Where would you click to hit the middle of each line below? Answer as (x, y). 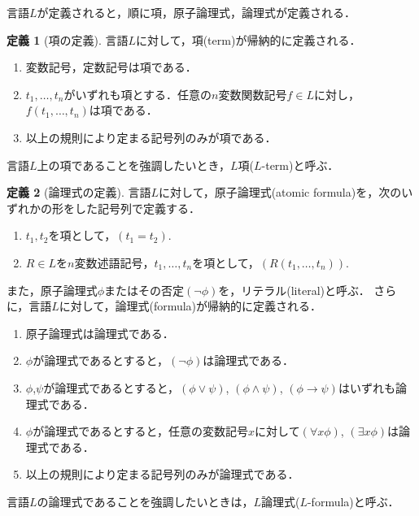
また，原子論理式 (52, 290)
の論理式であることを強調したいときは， (145, 501)
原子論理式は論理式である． (100, 333)
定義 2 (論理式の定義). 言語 (79, 192)
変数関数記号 (253, 94)
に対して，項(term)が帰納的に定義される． (249, 39)
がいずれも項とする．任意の (138, 94)
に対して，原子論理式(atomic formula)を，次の (280, 192)
